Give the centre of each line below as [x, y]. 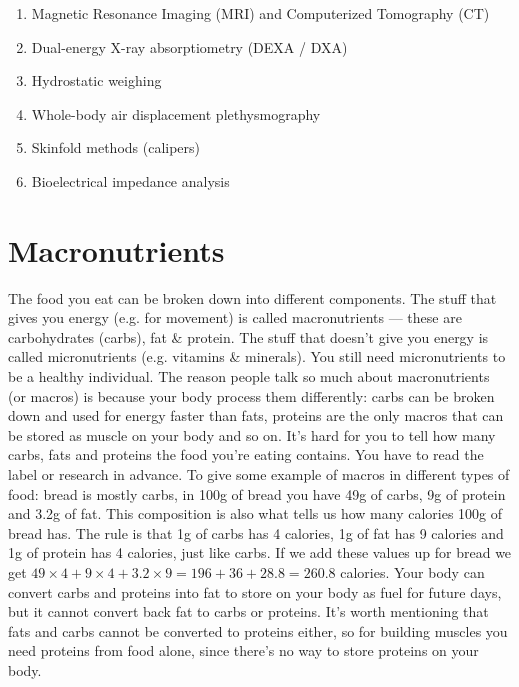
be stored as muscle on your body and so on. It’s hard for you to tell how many [252, 434]
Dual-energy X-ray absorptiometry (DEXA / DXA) [189, 46]
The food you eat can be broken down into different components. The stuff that [252, 297]
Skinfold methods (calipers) [116, 147]
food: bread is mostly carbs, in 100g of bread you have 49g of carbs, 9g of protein [257, 493]
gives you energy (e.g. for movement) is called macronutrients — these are [235, 317]
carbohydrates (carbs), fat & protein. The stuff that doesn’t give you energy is [248, 336]
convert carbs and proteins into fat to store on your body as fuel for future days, [255, 591]
